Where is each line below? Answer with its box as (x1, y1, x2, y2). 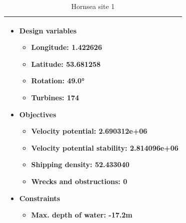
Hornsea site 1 (71, 1, 115, 11)
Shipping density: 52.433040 (31, 159, 129, 170)
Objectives (19, 109, 56, 119)
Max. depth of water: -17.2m (31, 210, 132, 220)
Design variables (19, 25, 77, 35)
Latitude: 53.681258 (31, 58, 101, 69)
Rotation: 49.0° (31, 75, 85, 86)
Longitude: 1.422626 (31, 42, 102, 52)
